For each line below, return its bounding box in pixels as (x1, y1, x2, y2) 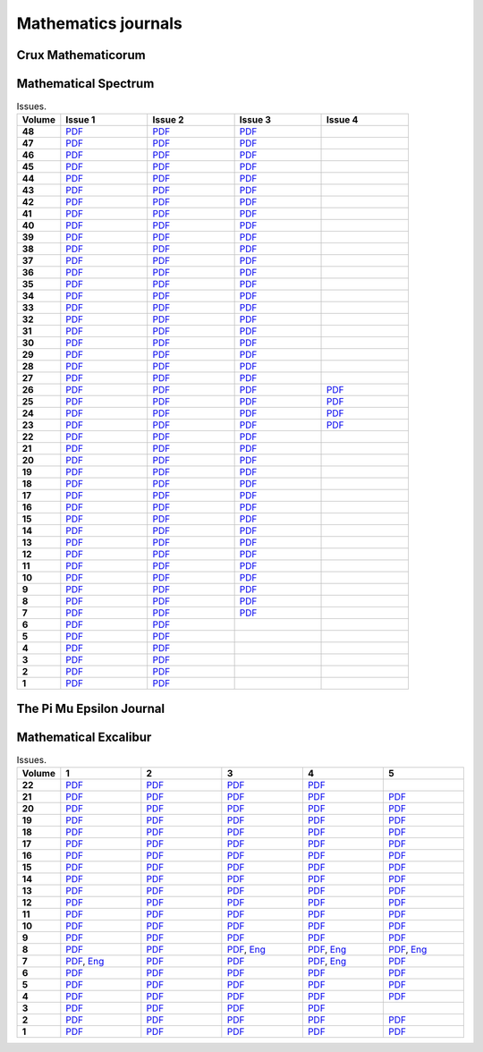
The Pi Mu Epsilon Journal (16, 700, 165, 716)
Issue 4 (326, 114, 359, 126)
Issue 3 (239, 114, 272, 126)
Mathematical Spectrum (16, 76, 155, 91)
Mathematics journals (16, 13, 182, 33)
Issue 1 (65, 114, 96, 126)
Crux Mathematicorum (16, 47, 147, 63)
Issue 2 (152, 114, 184, 126)
